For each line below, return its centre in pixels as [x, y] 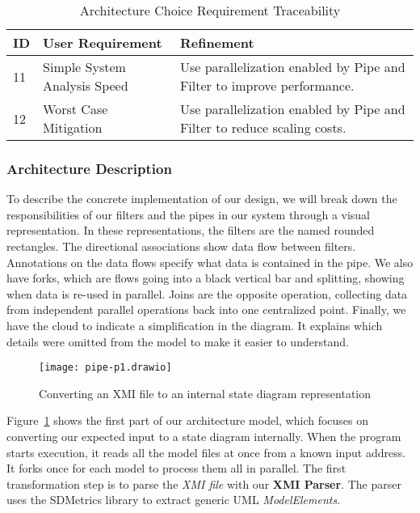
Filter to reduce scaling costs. [263, 127]
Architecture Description [89, 168]
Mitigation [73, 127]
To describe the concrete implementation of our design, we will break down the [202, 199]
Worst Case [76, 109]
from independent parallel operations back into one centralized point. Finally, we [206, 309]
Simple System [84, 67]
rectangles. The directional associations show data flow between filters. [181, 246]
